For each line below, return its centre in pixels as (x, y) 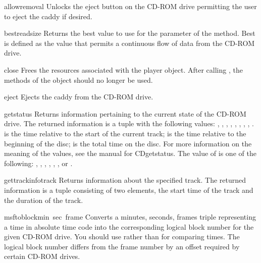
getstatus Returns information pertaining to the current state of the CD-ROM (125, 113)
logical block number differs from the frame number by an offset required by (122, 246)
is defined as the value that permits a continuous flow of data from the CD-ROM (129, 43)
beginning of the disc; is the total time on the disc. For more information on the (128, 143)
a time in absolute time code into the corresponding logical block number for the (129, 226)
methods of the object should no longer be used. (79, 80)
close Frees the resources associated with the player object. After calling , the (123, 69)
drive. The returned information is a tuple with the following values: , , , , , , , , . (129, 123)
